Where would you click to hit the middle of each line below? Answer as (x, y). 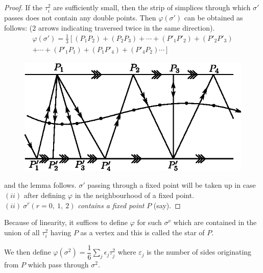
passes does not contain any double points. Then (80, 18)
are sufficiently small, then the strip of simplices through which (152, 7)
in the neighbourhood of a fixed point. (135, 195)
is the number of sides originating (199, 252)
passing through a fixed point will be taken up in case (172, 185)
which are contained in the (215, 222)
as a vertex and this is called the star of (142, 232)
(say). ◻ (167, 205)
